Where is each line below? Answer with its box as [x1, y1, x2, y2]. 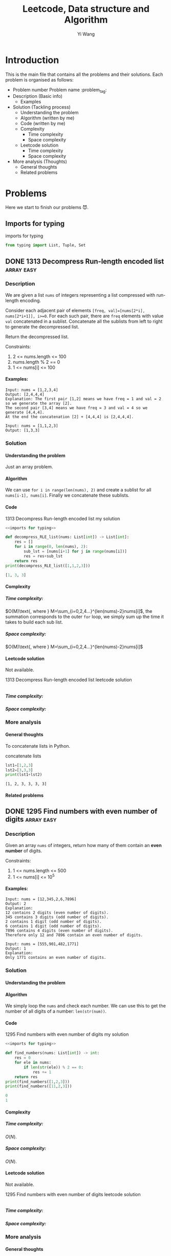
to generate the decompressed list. [5, 323, 79, 330]
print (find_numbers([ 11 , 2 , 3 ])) [5, 1084, 72, 1089]
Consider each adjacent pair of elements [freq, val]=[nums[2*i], [5, 307, 145, 313]
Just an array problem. [5, 464, 53, 470]
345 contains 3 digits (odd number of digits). [5, 915, 109, 920]
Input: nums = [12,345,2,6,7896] [5, 897, 77, 902]
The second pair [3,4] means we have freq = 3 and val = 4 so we [5, 405, 147, 410]
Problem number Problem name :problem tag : [12, 87, 107, 94]
